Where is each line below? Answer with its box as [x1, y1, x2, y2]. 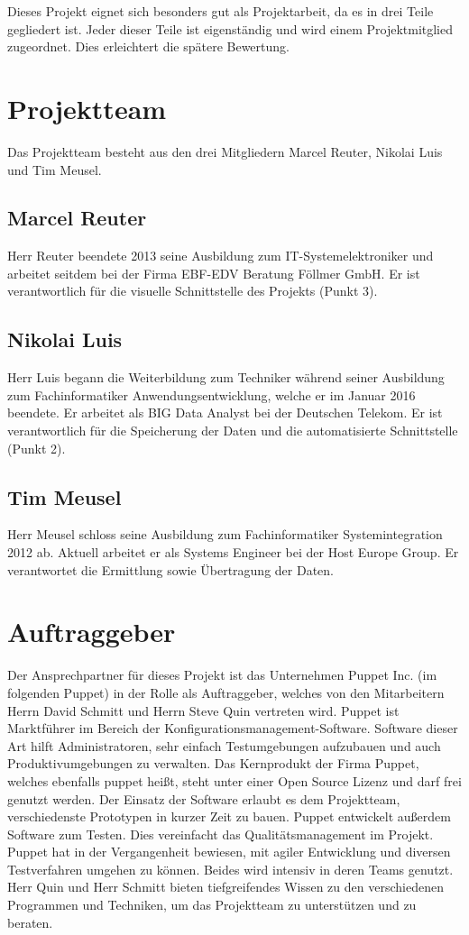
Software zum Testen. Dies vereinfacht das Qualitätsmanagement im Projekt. [7, 824, 434, 843]
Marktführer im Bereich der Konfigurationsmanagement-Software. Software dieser [7, 719, 458, 738]
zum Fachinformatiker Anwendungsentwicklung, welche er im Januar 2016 [7, 385, 416, 404]
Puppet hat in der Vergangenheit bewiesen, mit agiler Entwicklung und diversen [7, 842, 451, 861]
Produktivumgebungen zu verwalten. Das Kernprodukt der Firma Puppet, [7, 754, 419, 773]
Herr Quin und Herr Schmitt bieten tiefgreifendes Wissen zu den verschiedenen [7, 877, 444, 896]
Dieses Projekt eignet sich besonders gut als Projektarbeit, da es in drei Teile [7, 2, 434, 20]
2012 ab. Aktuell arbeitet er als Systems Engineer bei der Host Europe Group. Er [7, 543, 459, 562]
